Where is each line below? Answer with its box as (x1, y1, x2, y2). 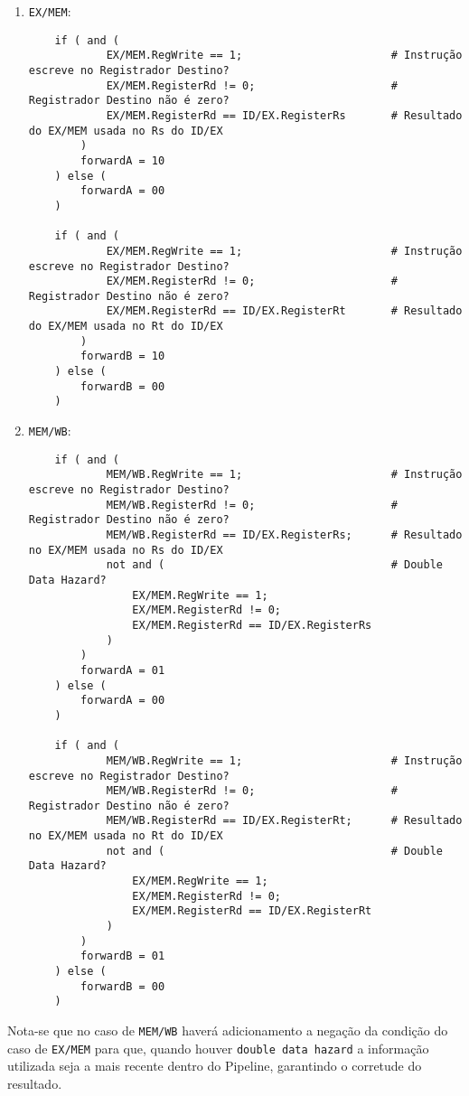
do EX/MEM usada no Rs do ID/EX (28, 124, 223, 137)
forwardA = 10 (80, 154, 165, 167)
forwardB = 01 (80, 950, 165, 963)
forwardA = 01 (80, 663, 165, 677)
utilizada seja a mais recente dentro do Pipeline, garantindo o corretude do (7, 1056, 422, 1075)
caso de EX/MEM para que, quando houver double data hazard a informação (7, 1038, 429, 1057)
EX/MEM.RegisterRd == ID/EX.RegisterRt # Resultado (106, 304, 463, 318)
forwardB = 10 (80, 350, 165, 363)
